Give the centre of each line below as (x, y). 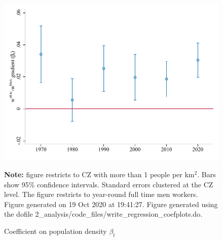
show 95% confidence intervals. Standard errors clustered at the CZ (109, 184)
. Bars (207, 174)
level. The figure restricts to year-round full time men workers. (101, 194)
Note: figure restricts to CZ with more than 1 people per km (99, 174)
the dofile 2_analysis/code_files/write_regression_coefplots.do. (103, 214)
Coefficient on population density (55, 231)
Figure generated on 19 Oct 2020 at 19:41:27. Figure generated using (111, 204)
